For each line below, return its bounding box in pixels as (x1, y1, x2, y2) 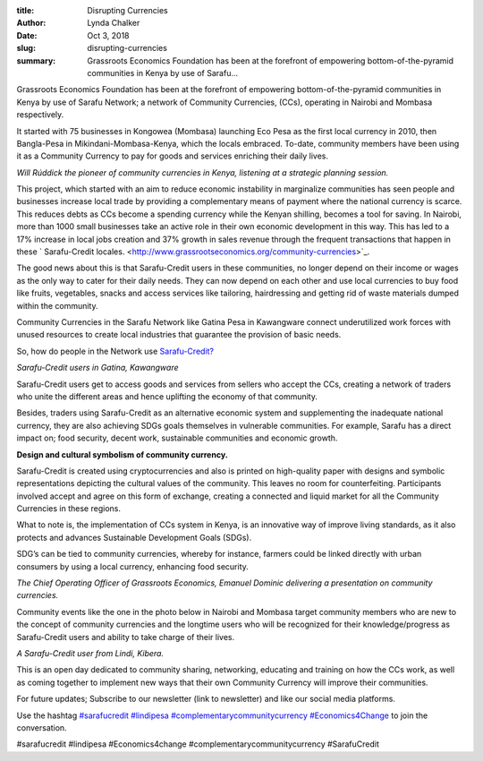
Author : (16, 18, 47, 29)
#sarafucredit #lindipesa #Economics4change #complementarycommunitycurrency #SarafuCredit (16, 739, 379, 749)
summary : (16, 55, 56, 66)
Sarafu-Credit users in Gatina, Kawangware (16, 363, 179, 373)
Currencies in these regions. (16, 503, 121, 514)
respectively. (16, 109, 64, 120)
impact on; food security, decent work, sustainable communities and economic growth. (16, 432, 338, 443)
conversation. (16, 722, 67, 733)
